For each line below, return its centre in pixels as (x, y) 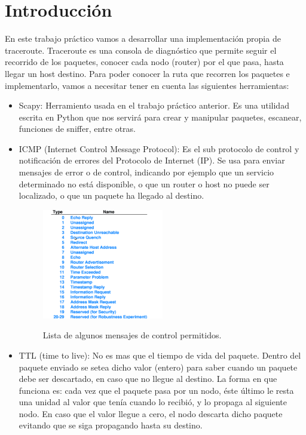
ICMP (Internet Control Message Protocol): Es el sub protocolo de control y (159, 148)
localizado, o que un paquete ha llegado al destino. (111, 195)
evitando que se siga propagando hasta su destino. (111, 425)
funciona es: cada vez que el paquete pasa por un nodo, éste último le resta (156, 390)
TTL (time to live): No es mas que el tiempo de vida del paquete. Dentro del (160, 355)
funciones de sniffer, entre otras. (77, 129)
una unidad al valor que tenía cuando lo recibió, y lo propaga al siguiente (153, 402)
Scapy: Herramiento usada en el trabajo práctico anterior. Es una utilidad (154, 105)
